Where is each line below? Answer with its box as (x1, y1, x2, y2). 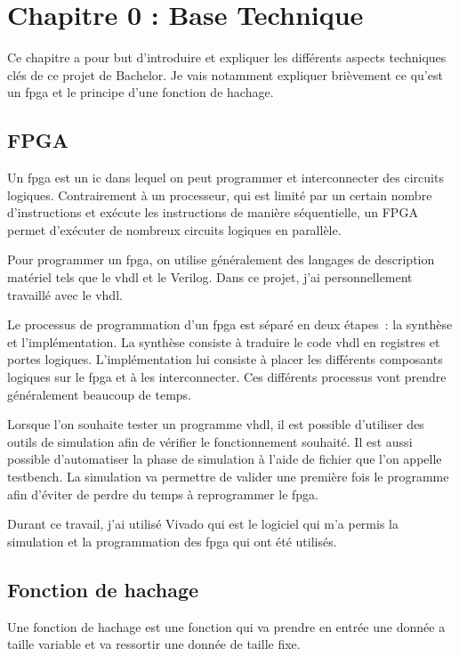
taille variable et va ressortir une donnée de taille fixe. (7, 635, 301, 653)
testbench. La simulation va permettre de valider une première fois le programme (7, 467, 449, 486)
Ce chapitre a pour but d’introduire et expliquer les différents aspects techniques (7, 48, 447, 67)
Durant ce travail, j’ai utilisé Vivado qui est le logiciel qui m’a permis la (7, 514, 399, 533)
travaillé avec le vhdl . (7, 285, 123, 304)
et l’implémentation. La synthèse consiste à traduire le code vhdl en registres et (7, 332, 440, 351)
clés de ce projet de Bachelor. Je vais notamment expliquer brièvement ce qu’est (7, 65, 443, 84)
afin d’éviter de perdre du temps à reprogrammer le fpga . (7, 484, 318, 503)
